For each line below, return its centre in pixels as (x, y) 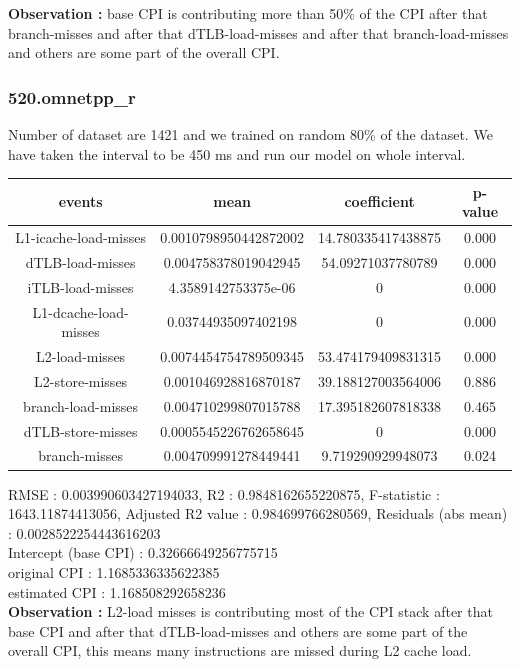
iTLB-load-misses (80, 286)
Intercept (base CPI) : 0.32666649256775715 (143, 552)
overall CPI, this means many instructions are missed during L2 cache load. (240, 650)
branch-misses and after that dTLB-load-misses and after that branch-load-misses (258, 32)
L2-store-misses (81, 380)
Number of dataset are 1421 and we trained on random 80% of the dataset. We (250, 134)
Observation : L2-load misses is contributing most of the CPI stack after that (250, 611)
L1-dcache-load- (80, 311)
